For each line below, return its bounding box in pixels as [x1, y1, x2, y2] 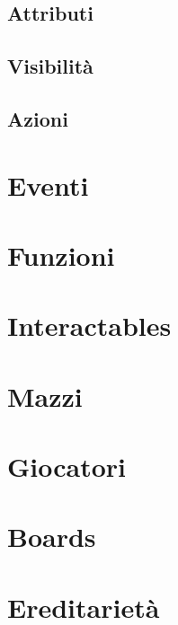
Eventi [7, 166, 89, 203]
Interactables [7, 307, 172, 344]
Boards [7, 518, 96, 555]
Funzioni [7, 236, 115, 273]
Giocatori [7, 448, 127, 485]
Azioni [7, 104, 68, 132]
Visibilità [7, 52, 93, 80]
